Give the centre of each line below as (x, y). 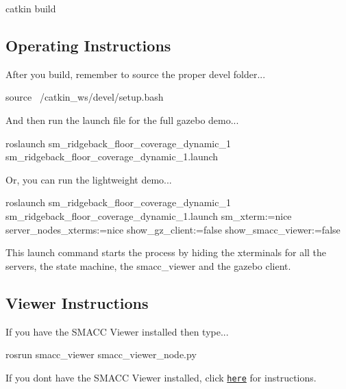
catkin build (31, 8)
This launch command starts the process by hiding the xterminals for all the (166, 252)
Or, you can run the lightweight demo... (89, 179)
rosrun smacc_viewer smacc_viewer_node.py (101, 354)
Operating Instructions (88, 45)
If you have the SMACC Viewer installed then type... (117, 331)
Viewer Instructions (77, 302)
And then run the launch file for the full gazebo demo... (122, 120)
